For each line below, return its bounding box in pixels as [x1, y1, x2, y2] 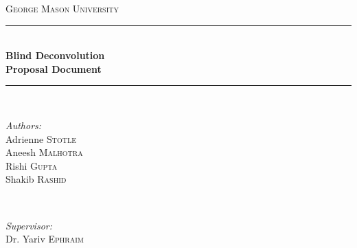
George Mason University [5, 1, 119, 15]
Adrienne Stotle [5, 131, 77, 146]
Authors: [5, 117, 42, 132]
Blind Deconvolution [5, 48, 105, 63]
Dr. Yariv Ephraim [5, 232, 84, 246]
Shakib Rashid [5, 172, 67, 186]
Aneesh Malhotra [5, 145, 83, 159]
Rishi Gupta [5, 158, 58, 172]
